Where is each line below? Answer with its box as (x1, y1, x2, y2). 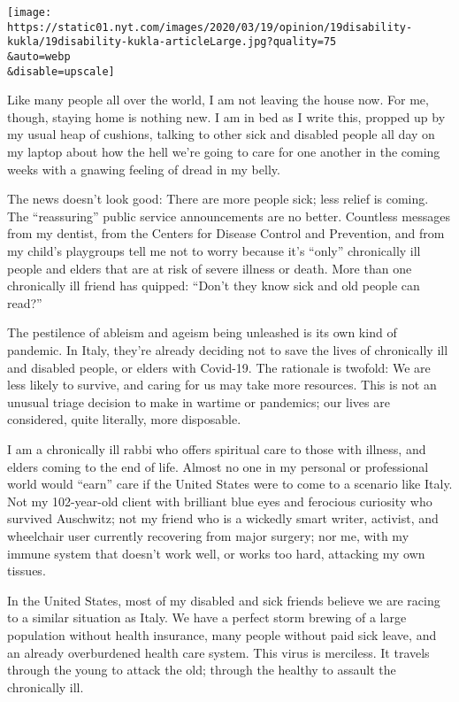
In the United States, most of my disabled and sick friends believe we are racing (7, 590, 440, 609)
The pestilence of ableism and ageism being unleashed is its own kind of (7, 323, 397, 342)
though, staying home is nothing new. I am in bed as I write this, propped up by (7, 107, 446, 126)
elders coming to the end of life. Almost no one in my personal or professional (7, 457, 429, 475)
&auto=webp (7, 50, 71, 63)
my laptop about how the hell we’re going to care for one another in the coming (7, 143, 440, 161)
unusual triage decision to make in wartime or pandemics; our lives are (7, 392, 390, 411)
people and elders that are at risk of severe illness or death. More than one (7, 258, 412, 277)
